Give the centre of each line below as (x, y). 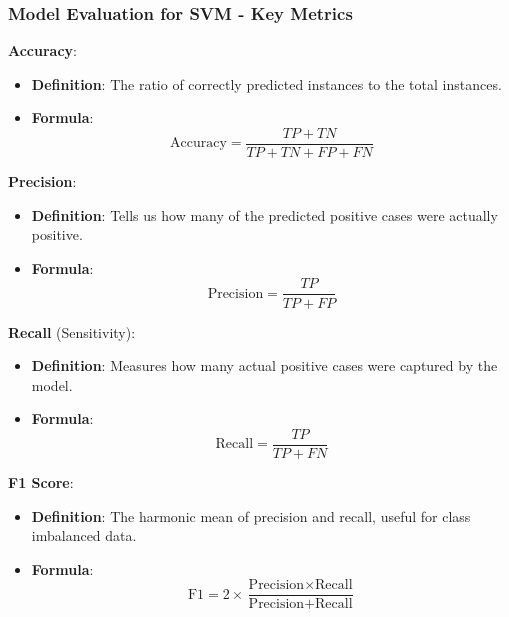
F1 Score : (41, 481)
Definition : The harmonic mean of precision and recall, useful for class (251, 515)
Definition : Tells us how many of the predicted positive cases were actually (264, 214)
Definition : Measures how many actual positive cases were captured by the (264, 365)
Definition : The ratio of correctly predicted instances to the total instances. (266, 83)
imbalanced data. (84, 535)
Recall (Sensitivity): (72, 331)
